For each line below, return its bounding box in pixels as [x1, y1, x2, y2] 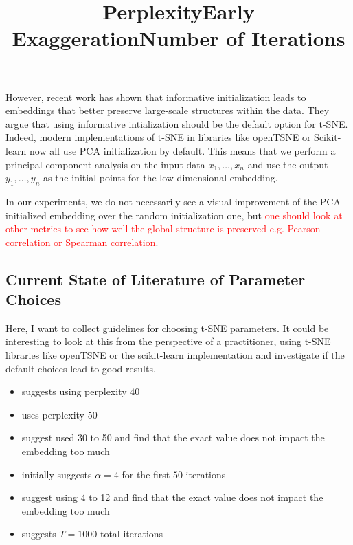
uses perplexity [21, 407, 84, 421]
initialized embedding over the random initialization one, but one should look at [5, 208, 343, 222]
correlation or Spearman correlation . [5, 234, 159, 249]
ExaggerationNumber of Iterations [12, 24, 345, 52]
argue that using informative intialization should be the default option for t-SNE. [5, 116, 348, 131]
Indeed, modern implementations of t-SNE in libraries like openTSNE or [5, 130, 311, 144]
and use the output [247, 157, 328, 171]
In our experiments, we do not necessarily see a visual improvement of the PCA [5, 194, 341, 208]
